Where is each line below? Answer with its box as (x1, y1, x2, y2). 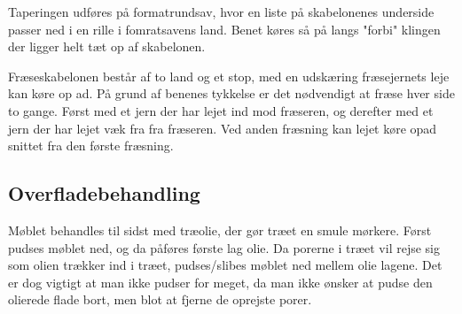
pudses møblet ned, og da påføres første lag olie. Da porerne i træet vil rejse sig (8, 238, 440, 257)
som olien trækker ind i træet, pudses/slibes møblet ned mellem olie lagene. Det (8, 256, 442, 274)
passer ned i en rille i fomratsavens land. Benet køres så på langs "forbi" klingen (8, 19, 441, 38)
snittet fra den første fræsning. (8, 136, 174, 155)
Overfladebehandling (8, 180, 200, 207)
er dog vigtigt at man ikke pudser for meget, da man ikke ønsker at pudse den (8, 272, 433, 291)
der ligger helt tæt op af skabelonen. (8, 37, 206, 56)
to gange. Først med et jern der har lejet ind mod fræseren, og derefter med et (8, 101, 434, 119)
